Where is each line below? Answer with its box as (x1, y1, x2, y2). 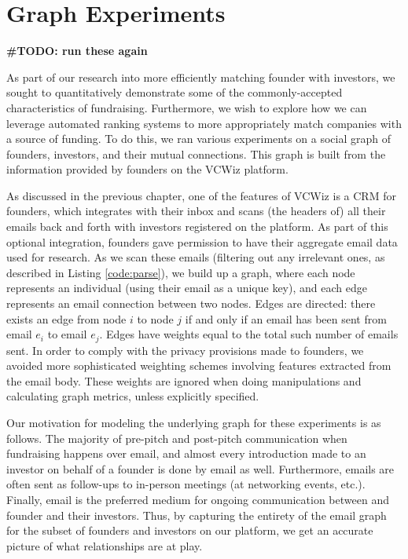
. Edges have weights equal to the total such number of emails (99, 326, 399, 342)
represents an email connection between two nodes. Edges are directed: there (6, 295, 376, 312)
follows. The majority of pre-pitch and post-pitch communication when (6, 429, 347, 446)
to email (47, 326, 87, 342)
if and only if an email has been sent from (185, 310, 387, 327)
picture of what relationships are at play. (6, 537, 203, 554)
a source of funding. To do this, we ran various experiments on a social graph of (6, 130, 391, 147)
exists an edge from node (6, 310, 127, 327)
